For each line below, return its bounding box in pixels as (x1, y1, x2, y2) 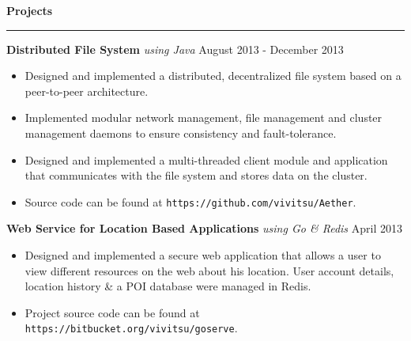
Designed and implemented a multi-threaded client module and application (25, 151, 388, 168)
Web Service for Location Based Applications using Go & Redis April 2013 (6, 220, 402, 237)
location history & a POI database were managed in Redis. (25, 278, 311, 294)
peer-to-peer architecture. (25, 82, 149, 99)
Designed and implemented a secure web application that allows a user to (25, 247, 381, 263)
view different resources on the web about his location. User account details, (25, 262, 394, 278)
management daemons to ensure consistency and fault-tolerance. (25, 124, 337, 141)
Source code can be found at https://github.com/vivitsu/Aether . (25, 193, 356, 210)
